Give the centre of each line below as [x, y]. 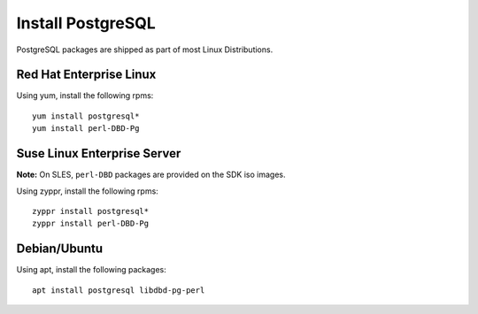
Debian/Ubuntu [60, 249]
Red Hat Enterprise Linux [86, 75]
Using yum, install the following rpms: [85, 96]
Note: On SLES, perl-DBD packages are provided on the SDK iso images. [151, 175]
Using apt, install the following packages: [92, 270]
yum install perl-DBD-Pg [86, 129]
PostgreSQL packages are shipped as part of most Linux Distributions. [145, 50]
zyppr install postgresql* [91, 211]
